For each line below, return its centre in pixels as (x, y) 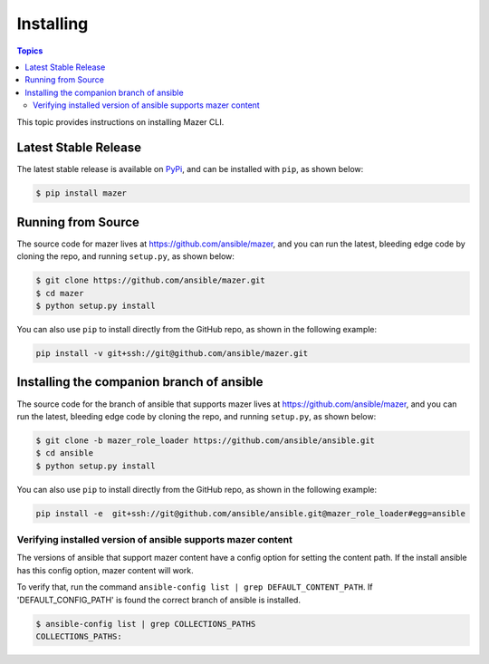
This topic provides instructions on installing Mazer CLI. (120, 121)
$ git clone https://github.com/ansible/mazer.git (151, 280)
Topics (30, 51)
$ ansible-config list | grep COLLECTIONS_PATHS (146, 624)
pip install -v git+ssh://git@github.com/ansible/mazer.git (172, 354)
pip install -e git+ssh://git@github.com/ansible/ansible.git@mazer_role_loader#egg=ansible (251, 513)
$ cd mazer (60, 293)
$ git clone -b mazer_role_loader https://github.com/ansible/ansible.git (206, 440)
